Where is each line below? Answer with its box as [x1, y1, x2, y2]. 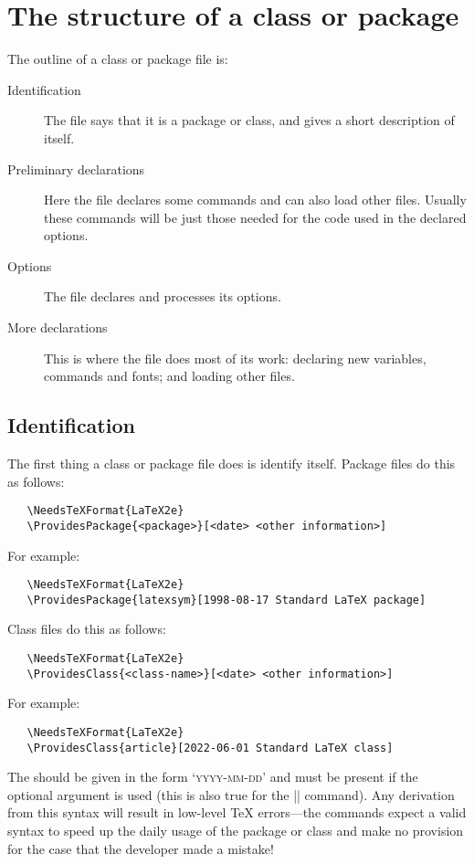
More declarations [7, 318, 108, 337]
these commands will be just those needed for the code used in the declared [44, 207, 467, 227]
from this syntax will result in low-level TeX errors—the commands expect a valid [7, 803, 467, 822]
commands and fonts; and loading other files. [44, 366, 295, 385]
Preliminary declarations [7, 159, 145, 178]
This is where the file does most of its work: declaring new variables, [44, 348, 427, 367]
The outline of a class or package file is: [7, 49, 228, 68]
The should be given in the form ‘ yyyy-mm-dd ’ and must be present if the [7, 767, 418, 786]
